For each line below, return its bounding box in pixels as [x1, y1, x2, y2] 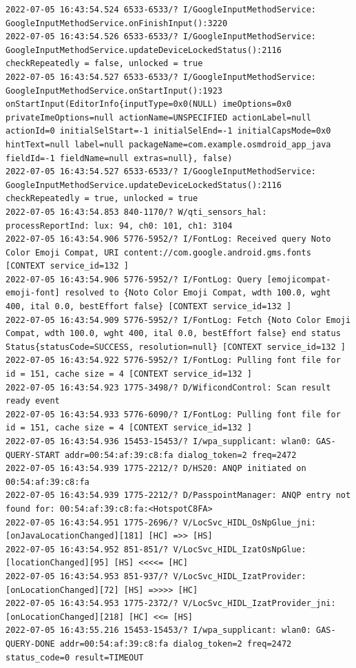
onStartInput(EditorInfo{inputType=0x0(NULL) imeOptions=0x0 [6, 99, 292, 109]
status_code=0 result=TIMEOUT [6, 652, 144, 662]
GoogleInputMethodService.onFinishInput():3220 [6, 18, 228, 28]
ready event [6, 396, 60, 406]
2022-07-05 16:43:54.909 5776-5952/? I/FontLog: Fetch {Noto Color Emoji [6, 315, 351, 325]
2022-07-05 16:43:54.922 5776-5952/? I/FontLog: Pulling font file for [6, 355, 341, 366]
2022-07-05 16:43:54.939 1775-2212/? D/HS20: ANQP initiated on [6, 463, 306, 474]
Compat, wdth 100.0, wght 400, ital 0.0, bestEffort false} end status [6, 328, 341, 339]
